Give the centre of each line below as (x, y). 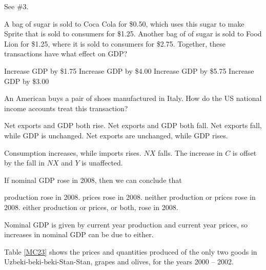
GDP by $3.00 (27, 81)
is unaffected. (102, 163)
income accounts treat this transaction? (66, 108)
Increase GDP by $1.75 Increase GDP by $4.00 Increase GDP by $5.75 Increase (129, 70)
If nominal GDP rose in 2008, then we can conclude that (93, 180)
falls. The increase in (190, 152)
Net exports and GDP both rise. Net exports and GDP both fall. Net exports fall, (133, 125)
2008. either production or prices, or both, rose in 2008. (91, 207)
